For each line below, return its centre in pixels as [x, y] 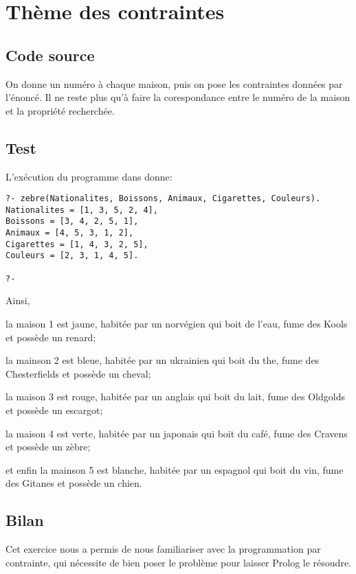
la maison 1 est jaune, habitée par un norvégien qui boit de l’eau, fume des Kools [177, 323]
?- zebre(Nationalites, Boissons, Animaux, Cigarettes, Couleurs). [163, 199]
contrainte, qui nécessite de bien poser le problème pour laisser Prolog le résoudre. [179, 562]
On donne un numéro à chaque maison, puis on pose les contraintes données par [174, 83]
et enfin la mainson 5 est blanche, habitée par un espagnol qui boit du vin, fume [175, 469]
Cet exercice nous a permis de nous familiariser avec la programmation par [163, 549]
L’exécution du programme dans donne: [89, 176]
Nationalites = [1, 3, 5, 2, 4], [82, 210]
